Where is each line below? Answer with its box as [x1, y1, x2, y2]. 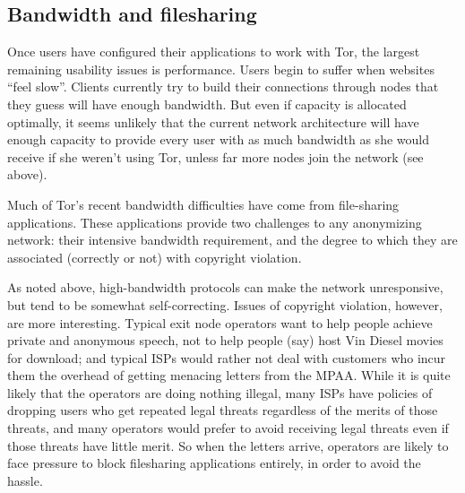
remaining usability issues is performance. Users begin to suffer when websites [7, 59, 435, 78]
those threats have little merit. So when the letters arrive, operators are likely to [7, 436, 449, 454]
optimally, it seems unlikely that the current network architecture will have [7, 112, 419, 131]
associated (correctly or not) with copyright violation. [7, 247, 302, 266]
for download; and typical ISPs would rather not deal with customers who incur [7, 348, 446, 367]
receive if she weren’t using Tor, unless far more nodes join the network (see [7, 147, 424, 166]
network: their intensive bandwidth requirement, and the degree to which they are [7, 230, 458, 249]
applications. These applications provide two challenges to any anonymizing [7, 212, 422, 231]
